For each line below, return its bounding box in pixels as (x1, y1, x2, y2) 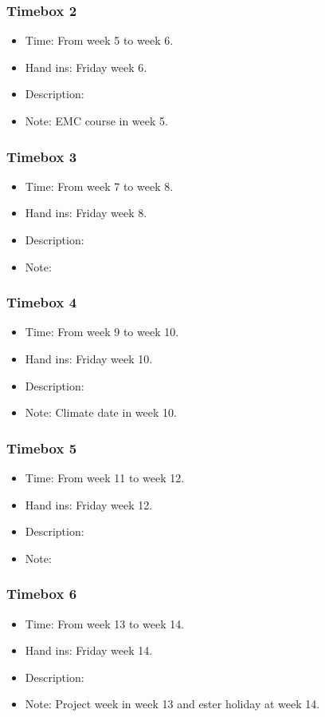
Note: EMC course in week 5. (25, 113, 168, 129)
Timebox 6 (6, 584, 77, 604)
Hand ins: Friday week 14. (25, 642, 153, 659)
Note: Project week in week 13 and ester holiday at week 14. (25, 695, 320, 712)
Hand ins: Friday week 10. (25, 351, 153, 366)
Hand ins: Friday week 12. (25, 496, 153, 513)
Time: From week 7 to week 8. (25, 177, 174, 194)
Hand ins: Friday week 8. (25, 204, 147, 221)
